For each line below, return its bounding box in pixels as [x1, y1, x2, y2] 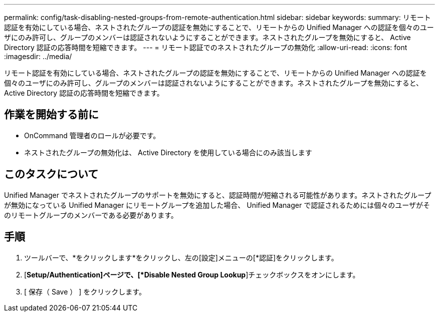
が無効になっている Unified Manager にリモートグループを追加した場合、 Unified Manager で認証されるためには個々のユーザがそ [4, 200, 430, 209]
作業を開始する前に [4, 108, 99, 121]
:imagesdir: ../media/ [4, 52, 72, 61]
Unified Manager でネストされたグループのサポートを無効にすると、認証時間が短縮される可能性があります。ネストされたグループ [4, 190, 431, 199]
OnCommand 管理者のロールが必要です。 [24, 131, 160, 140]
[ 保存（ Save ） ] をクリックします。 [24, 287, 146, 296]
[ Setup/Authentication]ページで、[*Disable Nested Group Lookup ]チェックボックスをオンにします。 [24, 270, 360, 279]
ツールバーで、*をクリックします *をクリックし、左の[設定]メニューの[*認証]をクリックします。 [24, 253, 338, 262]
